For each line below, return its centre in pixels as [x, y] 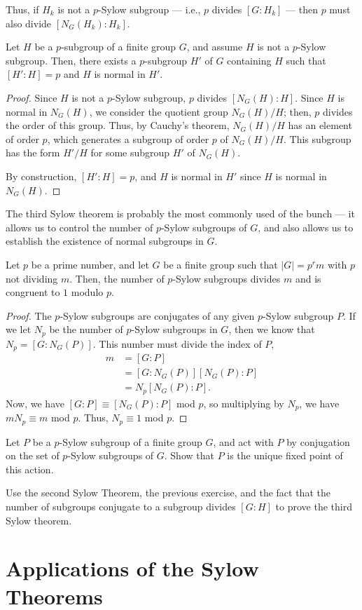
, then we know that [272, 329]
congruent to [33, 292]
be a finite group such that [221, 264]
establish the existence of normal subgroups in [105, 241]
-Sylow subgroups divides [227, 278]
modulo [87, 292]
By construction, [41, 176]
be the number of [86, 329]
